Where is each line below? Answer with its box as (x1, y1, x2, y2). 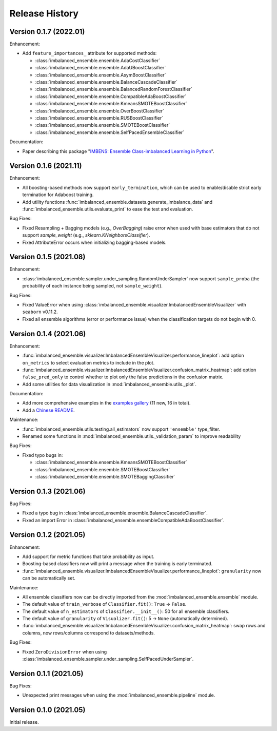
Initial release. (9, 719, 39, 725)
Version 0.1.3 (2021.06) (9, 487, 86, 495)
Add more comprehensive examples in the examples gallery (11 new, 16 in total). (22, 400, 191, 406)
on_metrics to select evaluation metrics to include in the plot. (22, 359, 155, 365)
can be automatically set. (22, 575, 75, 581)
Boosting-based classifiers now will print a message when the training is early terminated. (22, 561, 213, 567)
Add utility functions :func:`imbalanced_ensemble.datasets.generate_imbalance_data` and (22, 199, 213, 205)
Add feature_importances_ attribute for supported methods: (22, 50, 157, 56)
